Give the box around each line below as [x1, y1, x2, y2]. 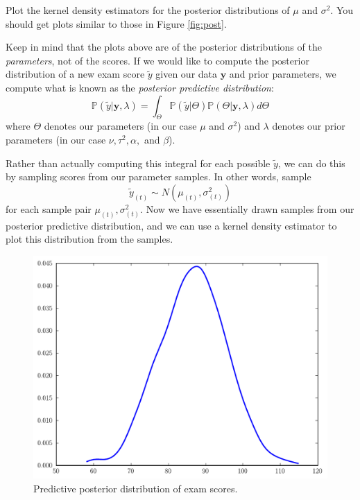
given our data [155, 67, 218, 81]
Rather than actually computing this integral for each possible [6, 155, 271, 170]
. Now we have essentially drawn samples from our [140, 201, 354, 216]
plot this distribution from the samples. [6, 232, 173, 246]
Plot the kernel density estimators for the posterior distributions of [6, 3, 290, 17]
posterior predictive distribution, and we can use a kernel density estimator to [6, 218, 337, 232]
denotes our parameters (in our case [44, 119, 197, 133]
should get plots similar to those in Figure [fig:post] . [6, 16, 227, 31]
